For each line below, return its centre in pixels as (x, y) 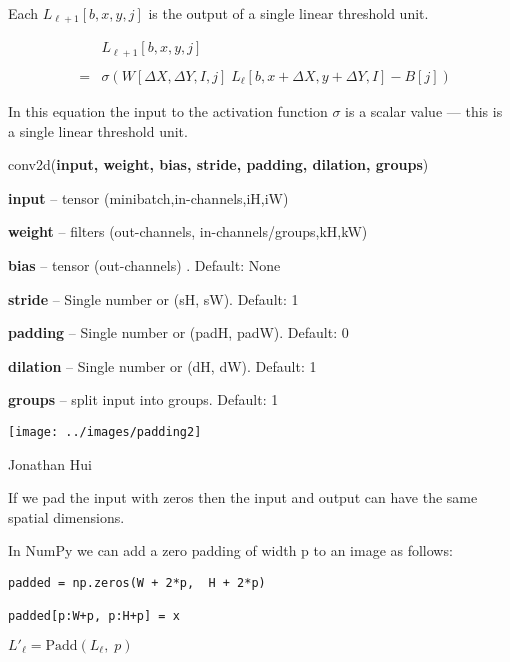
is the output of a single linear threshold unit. (288, 13)
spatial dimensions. (66, 516)
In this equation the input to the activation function (168, 111)
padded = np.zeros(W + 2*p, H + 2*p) (137, 582)
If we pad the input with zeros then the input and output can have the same (243, 497)
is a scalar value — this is (424, 111)
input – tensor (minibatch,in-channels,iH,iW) (148, 197)
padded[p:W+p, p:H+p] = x (94, 616)
